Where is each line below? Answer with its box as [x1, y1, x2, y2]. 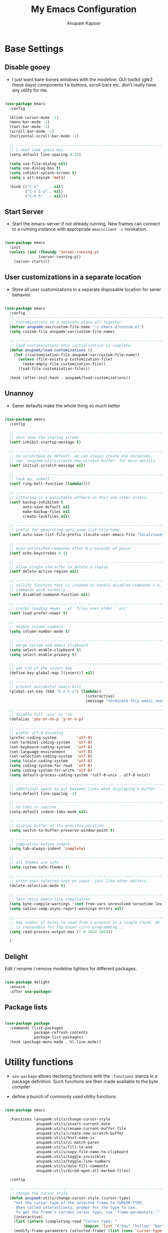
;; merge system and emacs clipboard [9, 643, 88, 648]
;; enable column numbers [9, 625, 64, 630]
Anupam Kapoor [67, 20, 101, 26]
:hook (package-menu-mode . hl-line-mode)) [9, 1039, 101, 1044]
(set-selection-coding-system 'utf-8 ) [9, 754, 93, 759]
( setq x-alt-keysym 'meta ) [9, 175, 66, 181]
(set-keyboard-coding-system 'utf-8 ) [9, 744, 93, 750]
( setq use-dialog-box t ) [9, 166, 61, 171]
